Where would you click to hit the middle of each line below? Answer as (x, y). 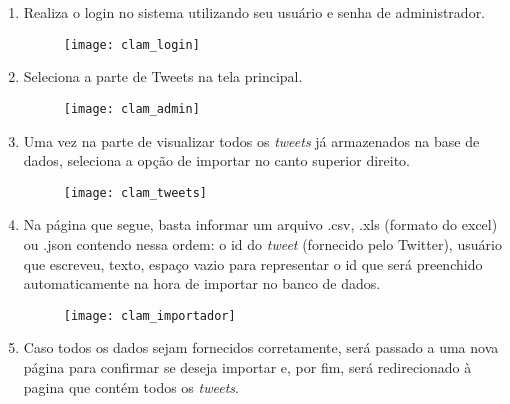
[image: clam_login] (131, 44)
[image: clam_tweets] (135, 192)
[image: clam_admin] (131, 108)
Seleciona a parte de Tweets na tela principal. (163, 76)
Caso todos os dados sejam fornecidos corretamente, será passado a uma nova (261, 347)
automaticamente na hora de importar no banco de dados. (202, 283)
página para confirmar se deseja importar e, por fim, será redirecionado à (247, 366)
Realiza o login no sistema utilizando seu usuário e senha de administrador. (254, 12)
